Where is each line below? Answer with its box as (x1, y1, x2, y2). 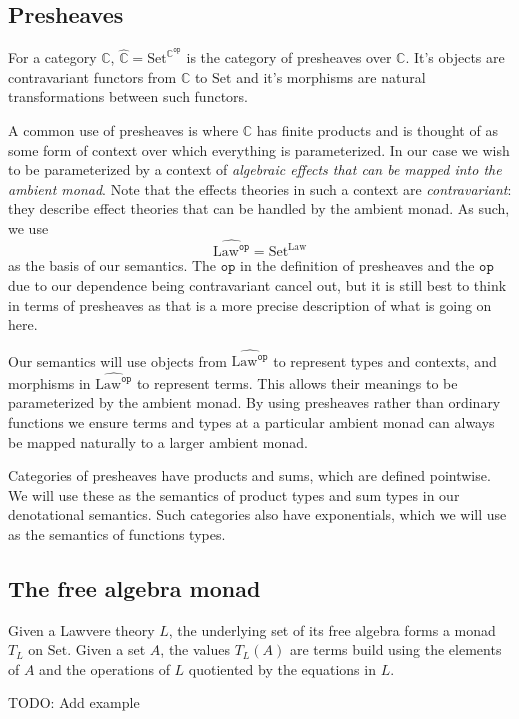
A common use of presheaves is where (8, 120, 239, 141)
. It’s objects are (405, 47, 505, 68)
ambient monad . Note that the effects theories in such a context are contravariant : (8, 178, 512, 199)
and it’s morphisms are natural (236, 66, 426, 87)
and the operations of (39, 658, 170, 679)
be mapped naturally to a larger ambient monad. (8, 431, 308, 452)
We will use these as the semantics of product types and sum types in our (8, 484, 460, 505)
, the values (160, 639, 231, 660)
